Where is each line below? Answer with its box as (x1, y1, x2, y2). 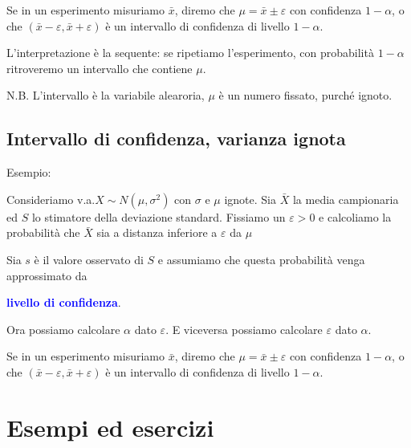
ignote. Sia (224, 190, 277, 207)
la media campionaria (292, 190, 399, 207)
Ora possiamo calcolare (6, 320, 120, 337)
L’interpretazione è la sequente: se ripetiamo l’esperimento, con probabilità (6, 44, 374, 61)
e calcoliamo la (319, 208, 392, 225)
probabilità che (6, 224, 80, 241)
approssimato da (6, 267, 87, 283)
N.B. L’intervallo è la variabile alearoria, (6, 87, 205, 104)
